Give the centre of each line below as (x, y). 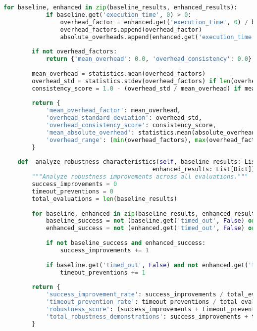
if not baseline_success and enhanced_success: (126, 243)
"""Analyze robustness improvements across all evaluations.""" (140, 177)
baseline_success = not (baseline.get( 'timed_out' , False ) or (151, 221)
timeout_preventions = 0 (73, 191)
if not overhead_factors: (75, 52)
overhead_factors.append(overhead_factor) (131, 29)
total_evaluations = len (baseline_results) (104, 199)
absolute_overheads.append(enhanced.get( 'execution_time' (158, 37)
